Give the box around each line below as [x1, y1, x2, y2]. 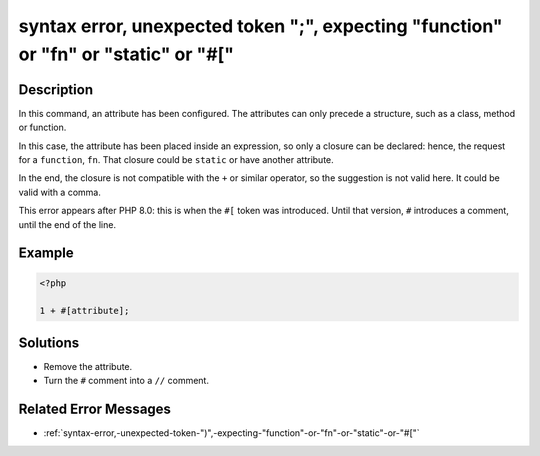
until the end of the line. [18, 218, 117, 230]
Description [18, 81, 94, 98]
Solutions [18, 334, 80, 351]
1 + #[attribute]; [39, 305, 130, 317]
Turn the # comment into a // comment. [43, 375, 210, 387]
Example [18, 245, 74, 262]
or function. [18, 121, 67, 134]
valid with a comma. [18, 186, 102, 198]
